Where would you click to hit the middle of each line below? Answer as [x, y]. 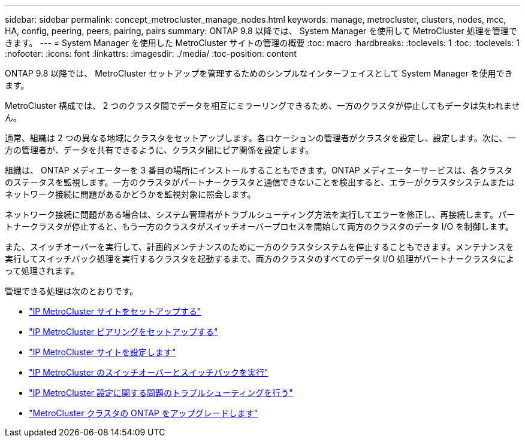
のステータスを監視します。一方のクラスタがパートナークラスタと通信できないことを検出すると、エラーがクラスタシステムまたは [260, 182]
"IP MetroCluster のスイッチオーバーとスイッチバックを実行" [149, 372]
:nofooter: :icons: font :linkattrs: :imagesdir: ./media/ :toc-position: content [151, 54]
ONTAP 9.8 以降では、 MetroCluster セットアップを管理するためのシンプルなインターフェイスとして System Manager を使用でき [259, 73]
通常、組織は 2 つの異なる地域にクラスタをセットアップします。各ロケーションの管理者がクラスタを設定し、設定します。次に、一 [260, 138]
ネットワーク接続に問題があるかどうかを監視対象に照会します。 [130, 194]
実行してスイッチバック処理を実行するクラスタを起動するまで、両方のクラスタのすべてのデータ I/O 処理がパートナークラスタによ [260, 259]
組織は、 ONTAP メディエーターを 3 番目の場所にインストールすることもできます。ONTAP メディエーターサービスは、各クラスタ [259, 170]
